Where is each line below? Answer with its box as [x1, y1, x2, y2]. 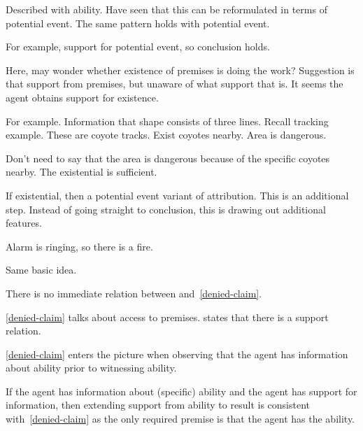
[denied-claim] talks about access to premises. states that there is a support [6, 309, 329, 324]
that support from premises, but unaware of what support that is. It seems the [6, 76, 343, 91]
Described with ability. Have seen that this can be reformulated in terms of [6, 2, 327, 16]
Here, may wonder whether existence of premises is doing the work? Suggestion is [6, 62, 355, 77]
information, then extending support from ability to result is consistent [6, 397, 310, 412]
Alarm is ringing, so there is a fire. [6, 239, 153, 253]
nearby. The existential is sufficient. [6, 164, 157, 179]
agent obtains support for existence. [6, 90, 159, 104]
